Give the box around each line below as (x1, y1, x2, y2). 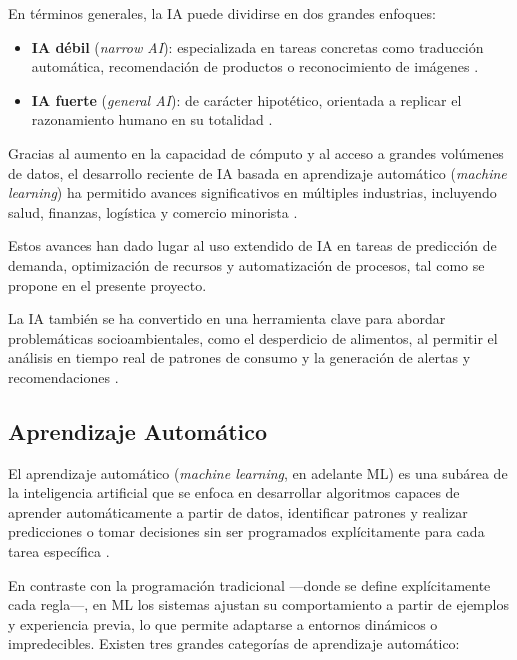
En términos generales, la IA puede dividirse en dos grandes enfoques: (8, 3, 436, 23)
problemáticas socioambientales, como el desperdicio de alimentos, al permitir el (8, 327, 498, 348)
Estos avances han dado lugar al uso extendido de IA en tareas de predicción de (8, 235, 497, 256)
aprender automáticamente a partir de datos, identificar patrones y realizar (8, 501, 468, 522)
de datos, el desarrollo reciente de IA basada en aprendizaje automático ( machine (8, 162, 507, 183)
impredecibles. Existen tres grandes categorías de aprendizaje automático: (8, 633, 460, 654)
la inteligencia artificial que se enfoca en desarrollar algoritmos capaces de (8, 482, 460, 503)
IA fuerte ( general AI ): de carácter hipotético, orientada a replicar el (31, 89, 462, 110)
